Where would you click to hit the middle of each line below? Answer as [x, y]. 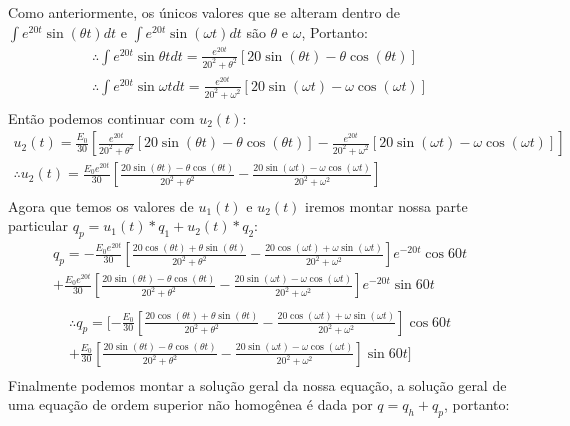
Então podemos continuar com [101, 117]
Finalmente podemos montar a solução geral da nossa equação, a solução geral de [257, 384]
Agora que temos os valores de [101, 205]
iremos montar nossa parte [386, 205]
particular [38, 225]
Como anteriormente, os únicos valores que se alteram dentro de [204, 12]
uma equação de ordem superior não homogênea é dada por [190, 404]
